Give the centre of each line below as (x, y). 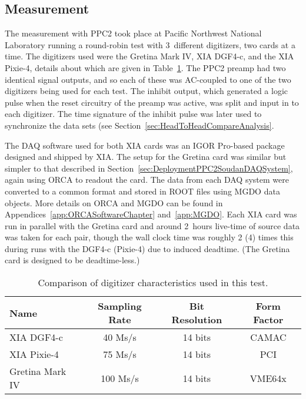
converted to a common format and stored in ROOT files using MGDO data (142, 191)
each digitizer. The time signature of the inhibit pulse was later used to (133, 114)
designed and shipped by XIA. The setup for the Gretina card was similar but (146, 157)
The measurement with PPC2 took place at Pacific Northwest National (133, 33)
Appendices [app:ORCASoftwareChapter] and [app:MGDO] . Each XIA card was (151, 214)
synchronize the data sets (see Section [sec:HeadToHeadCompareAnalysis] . (139, 125)
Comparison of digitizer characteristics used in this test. (153, 283)
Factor (268, 320)
